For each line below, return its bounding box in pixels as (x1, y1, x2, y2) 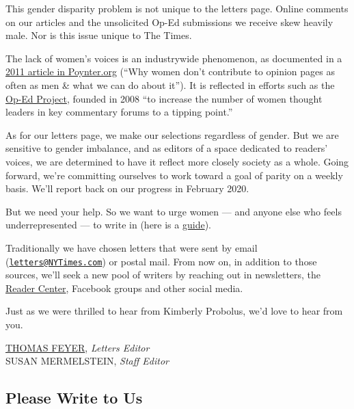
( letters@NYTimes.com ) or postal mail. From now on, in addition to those (5, 254, 317, 268)
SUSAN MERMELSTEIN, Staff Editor (5, 354, 169, 368)
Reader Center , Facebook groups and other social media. (5, 280, 243, 295)
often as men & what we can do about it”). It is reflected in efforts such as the (5, 77, 335, 92)
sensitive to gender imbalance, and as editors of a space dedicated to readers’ (5, 141, 328, 155)
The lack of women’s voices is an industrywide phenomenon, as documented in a (5, 51, 342, 65)
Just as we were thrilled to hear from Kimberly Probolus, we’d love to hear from (5, 304, 343, 318)
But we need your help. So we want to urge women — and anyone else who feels (5, 204, 342, 218)
